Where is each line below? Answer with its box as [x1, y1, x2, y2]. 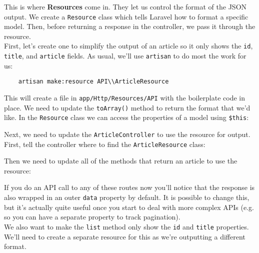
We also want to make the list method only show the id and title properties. [4, 221, 249, 231]
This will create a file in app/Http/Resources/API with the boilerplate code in [4, 92, 245, 102]
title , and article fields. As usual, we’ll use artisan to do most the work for [4, 50, 246, 61]
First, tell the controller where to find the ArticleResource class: [4, 138, 205, 149]
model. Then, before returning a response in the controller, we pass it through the [4, 21, 255, 31]
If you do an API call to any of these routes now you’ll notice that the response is [4, 182, 255, 192]
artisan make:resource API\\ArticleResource [18, 78, 169, 85]
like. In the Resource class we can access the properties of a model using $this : [4, 112, 249, 122]
